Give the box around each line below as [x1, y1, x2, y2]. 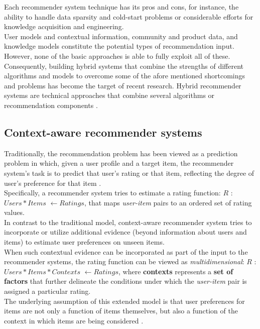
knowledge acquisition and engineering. [4, 21, 124, 32]
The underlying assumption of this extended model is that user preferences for [4, 295, 245, 306]
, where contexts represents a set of [118, 266, 233, 276]
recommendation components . [4, 99, 98, 110]
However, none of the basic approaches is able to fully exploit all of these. [4, 50, 230, 61]
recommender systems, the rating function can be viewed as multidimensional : [4, 256, 244, 267]
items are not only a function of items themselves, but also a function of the [4, 305, 238, 316]
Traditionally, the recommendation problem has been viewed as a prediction [4, 148, 238, 158]
